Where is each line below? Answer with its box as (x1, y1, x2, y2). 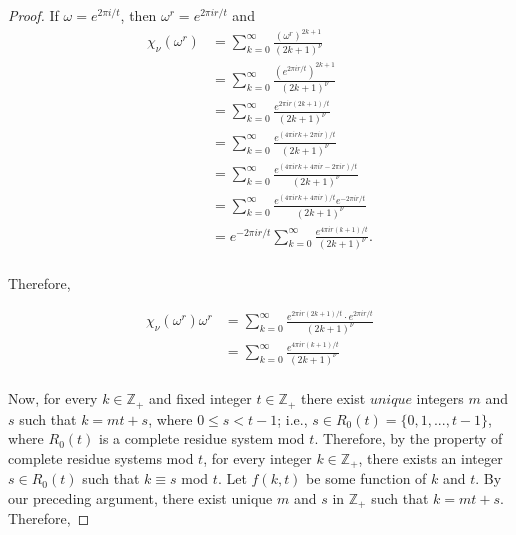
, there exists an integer (358, 447, 503, 468)
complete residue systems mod (8, 447, 194, 468)
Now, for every (8, 388, 98, 409)
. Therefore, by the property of (314, 428, 503, 449)
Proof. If (8, 5, 59, 25)
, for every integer (203, 447, 312, 468)
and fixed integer (148, 388, 252, 409)
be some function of (306, 468, 427, 489)
